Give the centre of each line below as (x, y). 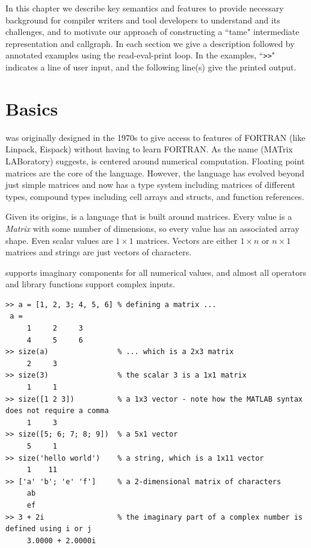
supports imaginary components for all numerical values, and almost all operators (156, 272)
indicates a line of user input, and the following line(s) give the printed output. (151, 67)
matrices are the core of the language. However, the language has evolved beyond (155, 173)
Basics (32, 108)
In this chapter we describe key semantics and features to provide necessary (145, 8)
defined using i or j (49, 529)
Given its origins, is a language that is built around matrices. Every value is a (149, 216)
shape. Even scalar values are (59, 240)
